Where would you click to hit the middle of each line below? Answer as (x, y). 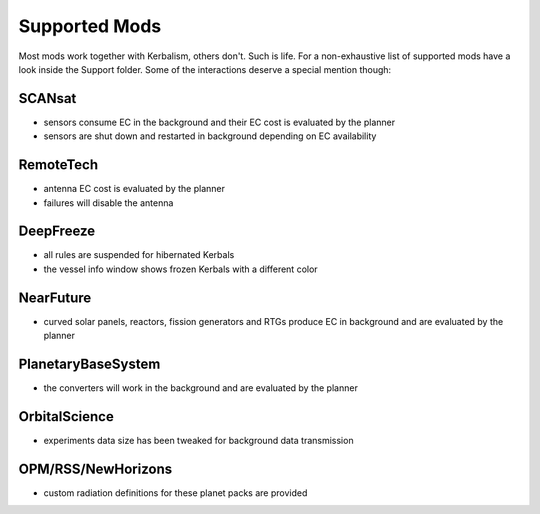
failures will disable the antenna (108, 202)
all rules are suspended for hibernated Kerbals (139, 255)
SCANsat (47, 98)
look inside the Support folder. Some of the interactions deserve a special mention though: (205, 69)
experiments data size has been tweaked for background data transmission (198, 440)
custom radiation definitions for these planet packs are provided (175, 492)
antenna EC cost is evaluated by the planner (134, 189)
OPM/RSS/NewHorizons (95, 468)
